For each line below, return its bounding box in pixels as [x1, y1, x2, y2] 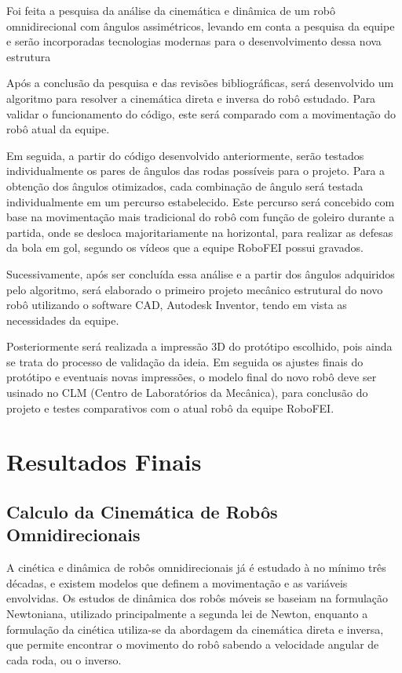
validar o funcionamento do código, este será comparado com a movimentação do [6, 105, 397, 122]
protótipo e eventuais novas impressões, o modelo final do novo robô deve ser [6, 369, 377, 385]
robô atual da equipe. [6, 121, 110, 137]
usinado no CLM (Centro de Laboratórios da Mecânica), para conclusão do [6, 384, 368, 401]
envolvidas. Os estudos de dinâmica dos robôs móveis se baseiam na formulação [6, 590, 389, 606]
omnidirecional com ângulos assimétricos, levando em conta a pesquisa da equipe [6, 17, 395, 34]
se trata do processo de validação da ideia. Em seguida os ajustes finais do [6, 353, 364, 369]
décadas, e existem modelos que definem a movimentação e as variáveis [6, 574, 348, 591]
